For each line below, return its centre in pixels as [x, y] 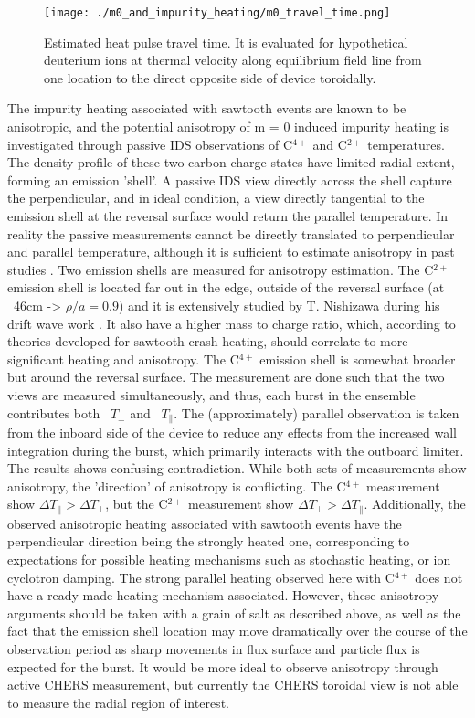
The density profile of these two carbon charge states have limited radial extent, [231, 162]
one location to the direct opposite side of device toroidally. [210, 77]
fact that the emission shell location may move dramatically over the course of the [237, 631]
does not [439, 577]
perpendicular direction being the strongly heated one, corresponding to [209, 541]
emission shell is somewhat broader [358, 359]
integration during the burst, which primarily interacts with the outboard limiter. [236, 450]
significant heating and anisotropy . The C [123, 359]
